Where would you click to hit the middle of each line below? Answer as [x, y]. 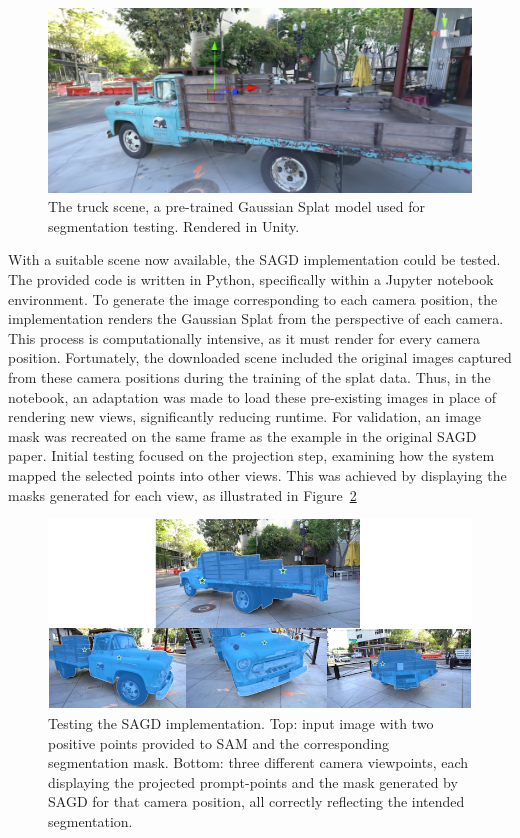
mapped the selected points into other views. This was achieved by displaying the [257, 474]
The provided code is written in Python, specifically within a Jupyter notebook [251, 279]
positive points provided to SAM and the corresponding [219, 742]
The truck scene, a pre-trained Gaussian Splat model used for [237, 206]
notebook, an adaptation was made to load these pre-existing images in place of [252, 396]
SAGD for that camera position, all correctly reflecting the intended [256, 801]
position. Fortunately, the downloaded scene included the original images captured [260, 357]
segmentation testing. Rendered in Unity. [174, 225]
